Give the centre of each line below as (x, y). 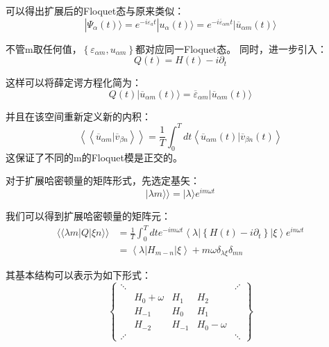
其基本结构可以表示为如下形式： (78, 275)
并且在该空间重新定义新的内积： (78, 116)
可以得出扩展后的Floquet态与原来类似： (95, 10)
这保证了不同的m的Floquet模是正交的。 (94, 157)
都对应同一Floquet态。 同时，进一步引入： (231, 48)
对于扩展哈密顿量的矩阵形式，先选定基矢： (103, 180)
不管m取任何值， (44, 48)
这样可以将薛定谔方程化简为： (74, 82)
